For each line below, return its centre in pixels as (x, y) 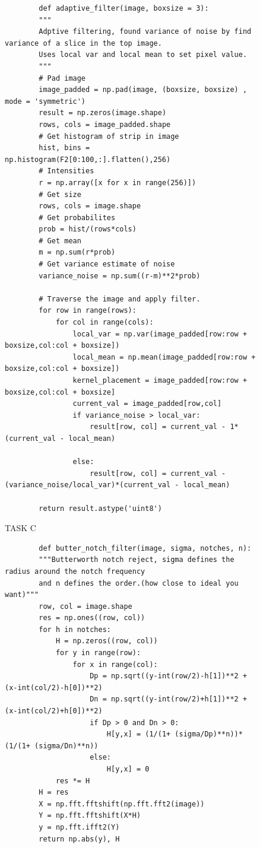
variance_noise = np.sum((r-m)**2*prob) (120, 276)
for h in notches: (75, 629)
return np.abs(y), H (79, 839)
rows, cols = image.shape (90, 206)
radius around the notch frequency (75, 571)
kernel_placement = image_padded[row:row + (160, 380)
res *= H (73, 781)
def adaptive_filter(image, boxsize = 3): (124, 8)
